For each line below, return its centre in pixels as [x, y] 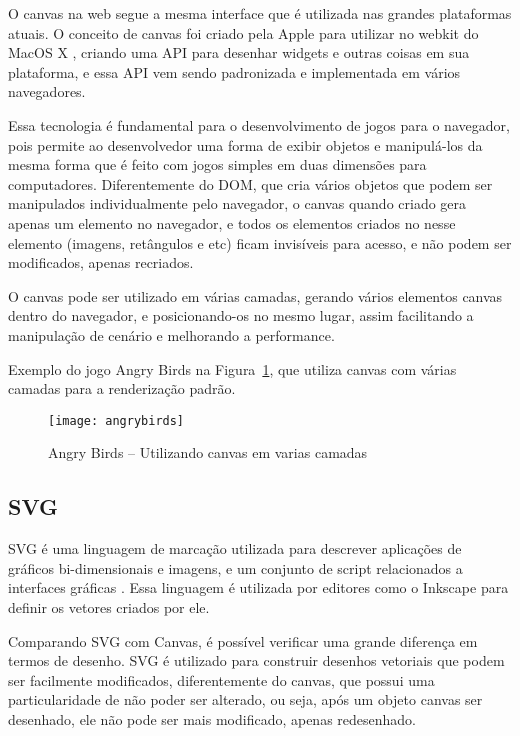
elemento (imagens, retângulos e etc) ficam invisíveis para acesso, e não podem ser [260, 242]
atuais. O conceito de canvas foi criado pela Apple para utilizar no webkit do [243, 32]
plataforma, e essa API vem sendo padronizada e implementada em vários [234, 71]
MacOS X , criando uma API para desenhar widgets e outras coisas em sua [239, 52]
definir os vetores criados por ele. [109, 606]
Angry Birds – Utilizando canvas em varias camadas [208, 452]
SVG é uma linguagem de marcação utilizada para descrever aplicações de [235, 548]
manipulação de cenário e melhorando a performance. [171, 334]
